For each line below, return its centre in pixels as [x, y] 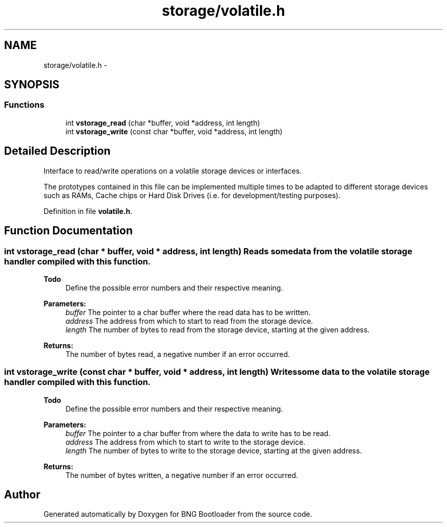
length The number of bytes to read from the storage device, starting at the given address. [218, 329]
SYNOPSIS [32, 85]
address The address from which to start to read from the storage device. [189, 321]
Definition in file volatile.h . [88, 211]
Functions [24, 105]
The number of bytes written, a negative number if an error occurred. [182, 475]
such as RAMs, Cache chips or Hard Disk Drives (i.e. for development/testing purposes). [192, 195]
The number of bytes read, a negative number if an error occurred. [178, 354]
